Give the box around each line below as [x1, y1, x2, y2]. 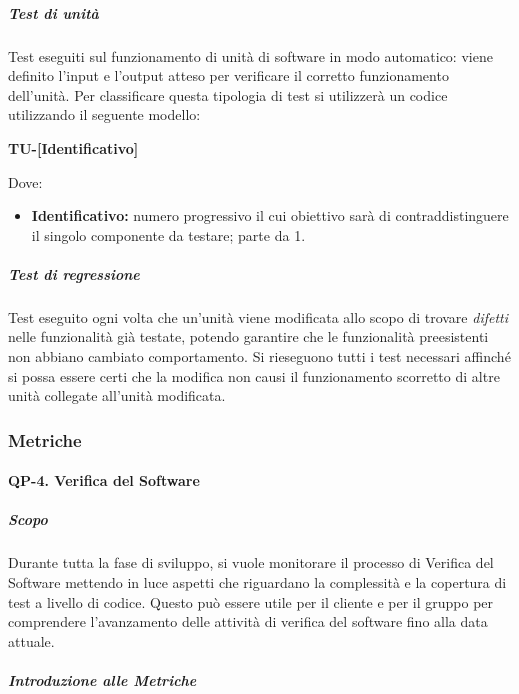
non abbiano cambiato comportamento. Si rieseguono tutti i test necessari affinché [8, 346, 511, 367]
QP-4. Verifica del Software [8, 470, 200, 491]
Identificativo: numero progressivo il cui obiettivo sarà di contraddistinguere [31, 205, 509, 226]
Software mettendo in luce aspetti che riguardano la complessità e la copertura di [8, 572, 507, 593]
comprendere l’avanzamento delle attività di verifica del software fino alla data [8, 611, 488, 632]
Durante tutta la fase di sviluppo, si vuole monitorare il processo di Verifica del [8, 552, 494, 573]
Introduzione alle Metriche [8, 670, 197, 690]
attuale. [8, 630, 55, 651]
